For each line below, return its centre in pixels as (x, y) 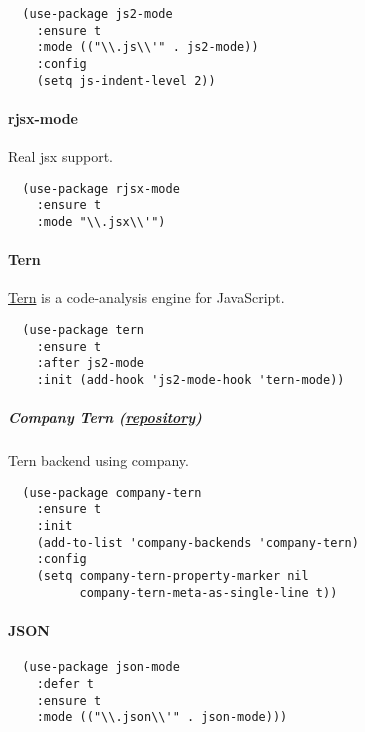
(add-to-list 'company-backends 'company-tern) (197, 542)
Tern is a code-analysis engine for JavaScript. (146, 297)
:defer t (65, 683)
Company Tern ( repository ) (105, 417)
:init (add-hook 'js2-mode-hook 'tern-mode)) (190, 380)
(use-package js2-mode (97, 14)
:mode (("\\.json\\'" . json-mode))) (162, 717)
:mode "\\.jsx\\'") (101, 221)
